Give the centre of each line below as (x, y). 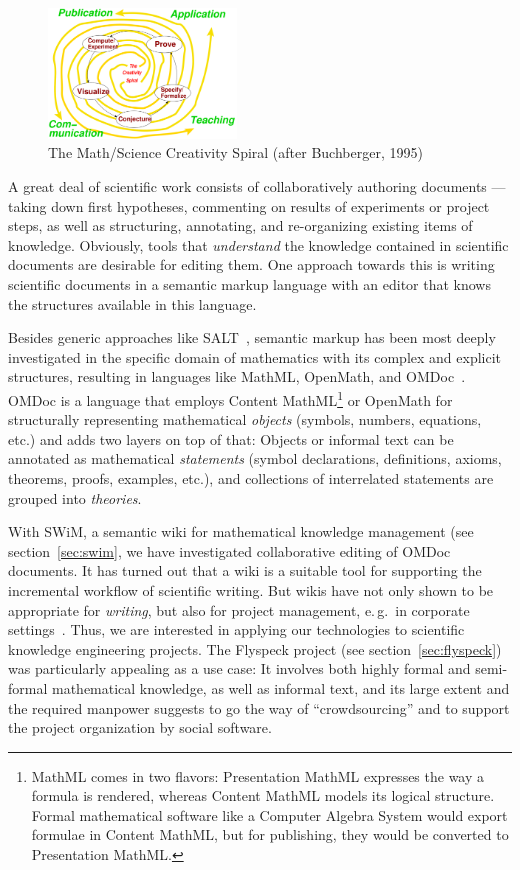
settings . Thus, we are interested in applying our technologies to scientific (236, 629)
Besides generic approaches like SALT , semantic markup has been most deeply (252, 337)
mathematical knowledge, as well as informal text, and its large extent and (280, 687)
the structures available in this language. (132, 303)
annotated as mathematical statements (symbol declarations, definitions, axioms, (255, 458)
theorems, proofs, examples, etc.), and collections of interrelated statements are (251, 477)
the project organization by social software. (140, 727)
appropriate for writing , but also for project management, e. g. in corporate (239, 609)
